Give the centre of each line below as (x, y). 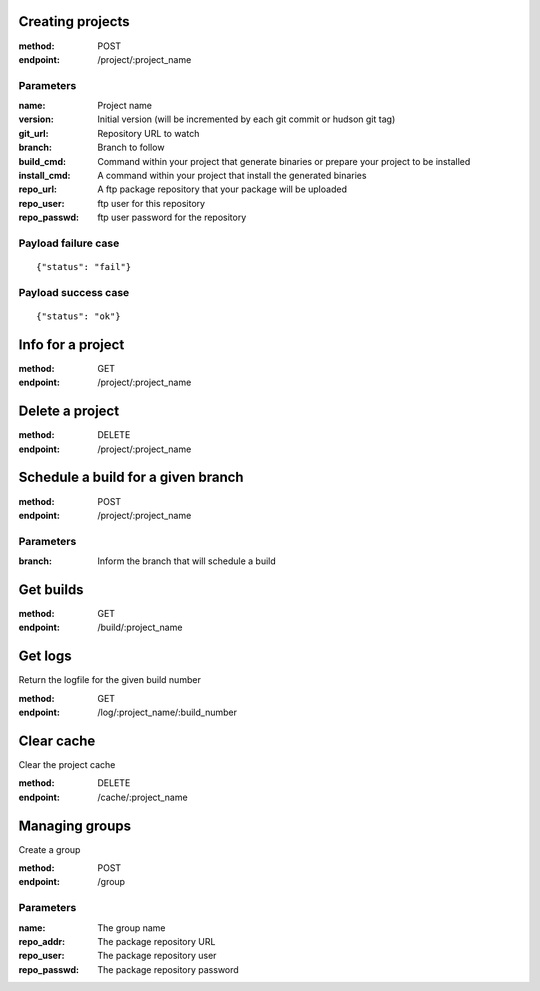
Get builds (51, 589)
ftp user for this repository (151, 203)
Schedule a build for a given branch (131, 477)
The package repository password (168, 969)
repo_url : (37, 189)
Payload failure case (69, 243)
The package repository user (157, 956)
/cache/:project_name (143, 797)
